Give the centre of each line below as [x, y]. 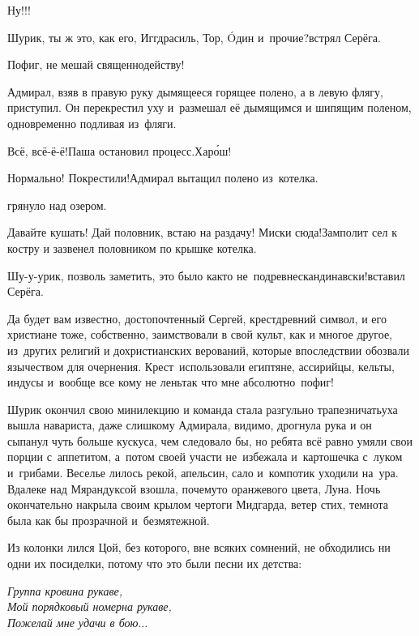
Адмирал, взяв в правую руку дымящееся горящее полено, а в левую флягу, [195, 91]
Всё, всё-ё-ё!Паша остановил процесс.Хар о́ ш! [120, 150]
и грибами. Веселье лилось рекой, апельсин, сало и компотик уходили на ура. [203, 473]
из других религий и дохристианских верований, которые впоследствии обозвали [208, 350]
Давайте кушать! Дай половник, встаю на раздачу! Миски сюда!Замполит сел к [202, 232]
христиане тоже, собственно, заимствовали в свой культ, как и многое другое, [200, 334]
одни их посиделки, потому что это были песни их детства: [155, 563]
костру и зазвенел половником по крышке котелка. [132, 248]
